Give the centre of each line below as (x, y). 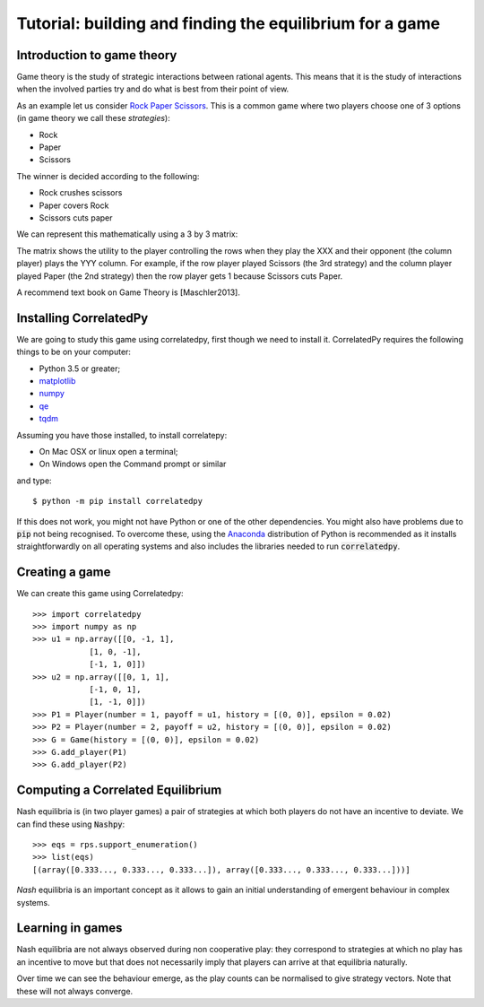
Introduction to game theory (97, 55)
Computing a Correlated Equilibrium (119, 790)
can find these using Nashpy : (71, 824)
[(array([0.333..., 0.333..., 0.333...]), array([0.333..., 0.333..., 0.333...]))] (222, 869)
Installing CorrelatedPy (82, 318)
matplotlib (57, 381)
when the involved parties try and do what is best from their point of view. (153, 89)
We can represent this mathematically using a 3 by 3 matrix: (127, 234)
